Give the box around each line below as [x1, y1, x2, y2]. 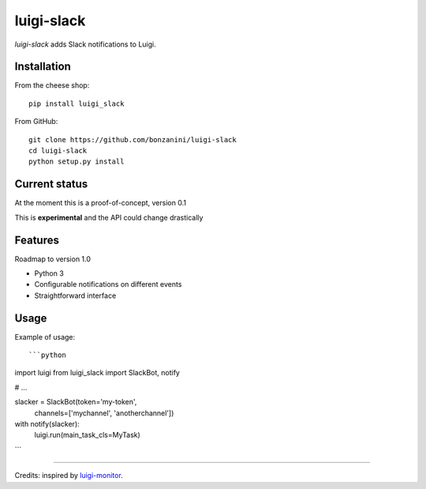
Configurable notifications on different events [34, 280, 182, 289]
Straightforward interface [34, 291, 117, 300]
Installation [14, 60, 71, 73]
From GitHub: [14, 117, 58, 126]
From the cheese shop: [14, 81, 90, 90]
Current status [14, 178, 88, 191]
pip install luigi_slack [28, 99, 125, 108]
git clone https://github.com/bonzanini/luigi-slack [28, 135, 237, 144]
